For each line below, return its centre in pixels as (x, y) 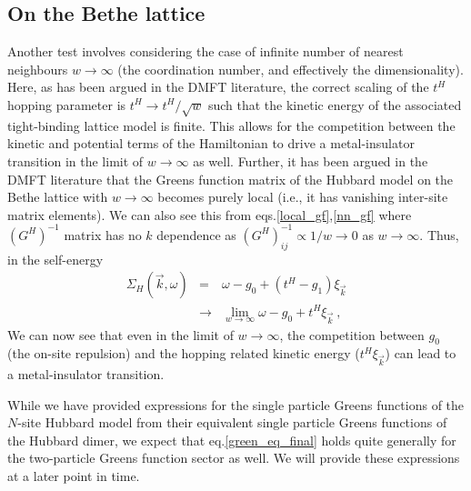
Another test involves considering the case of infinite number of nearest (205, 51)
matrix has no (103, 234)
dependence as (196, 234)
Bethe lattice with (58, 197)
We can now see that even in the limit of (120, 334)
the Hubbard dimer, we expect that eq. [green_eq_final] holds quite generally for (232, 440)
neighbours (38, 69)
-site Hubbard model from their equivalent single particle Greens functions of (232, 422)
